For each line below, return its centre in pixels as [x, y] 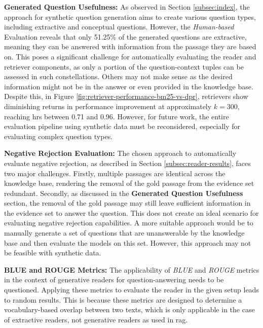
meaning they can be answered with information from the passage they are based [130, 46]
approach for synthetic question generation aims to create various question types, [130, 17]
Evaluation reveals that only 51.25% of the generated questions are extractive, [125, 36]
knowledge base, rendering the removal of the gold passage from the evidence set [129, 183]
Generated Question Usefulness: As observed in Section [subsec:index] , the [127, 7]
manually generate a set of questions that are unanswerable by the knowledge [124, 233]
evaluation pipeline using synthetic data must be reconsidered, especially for [122, 126]
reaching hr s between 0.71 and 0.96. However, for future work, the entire [117, 116]
